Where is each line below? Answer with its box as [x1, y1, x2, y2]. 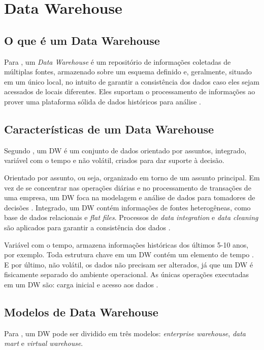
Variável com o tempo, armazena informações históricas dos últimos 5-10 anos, [4, 239, 249, 250]
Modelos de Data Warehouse [4, 304, 158, 319]
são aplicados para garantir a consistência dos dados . [4, 222, 171, 232]
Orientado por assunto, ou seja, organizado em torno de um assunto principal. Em [4, 172, 260, 182]
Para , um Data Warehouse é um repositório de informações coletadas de [4, 56, 231, 67]
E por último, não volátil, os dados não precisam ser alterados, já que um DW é [4, 259, 253, 270]
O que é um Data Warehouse [4, 32, 160, 48]
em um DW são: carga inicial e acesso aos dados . [4, 279, 158, 289]
